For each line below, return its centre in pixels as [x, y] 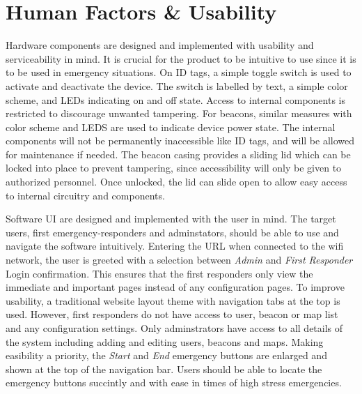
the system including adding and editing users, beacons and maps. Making [165, 341]
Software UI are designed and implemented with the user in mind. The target [171, 219]
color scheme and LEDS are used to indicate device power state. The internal [171, 127]
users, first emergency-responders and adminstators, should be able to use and [172, 232]
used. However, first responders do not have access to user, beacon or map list [172, 314]
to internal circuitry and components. [85, 195]
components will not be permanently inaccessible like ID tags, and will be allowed [180, 141]
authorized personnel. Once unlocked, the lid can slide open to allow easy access [176, 182]
